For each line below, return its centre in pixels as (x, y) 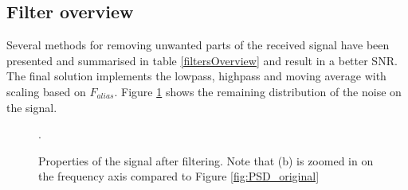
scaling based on (46, 91)
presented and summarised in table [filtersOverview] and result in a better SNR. (202, 60)
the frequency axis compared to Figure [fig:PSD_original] (179, 176)
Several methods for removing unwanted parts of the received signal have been (198, 45)
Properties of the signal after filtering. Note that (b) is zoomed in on (206, 160)
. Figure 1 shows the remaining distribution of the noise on (258, 91)
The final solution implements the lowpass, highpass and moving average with (196, 76)
